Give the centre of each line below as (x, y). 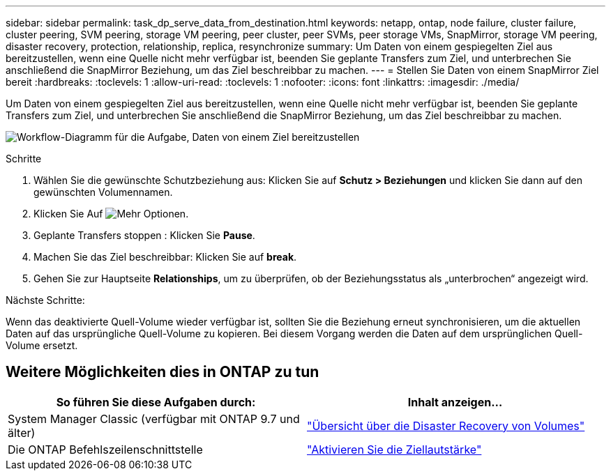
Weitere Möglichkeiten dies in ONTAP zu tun (163, 372)
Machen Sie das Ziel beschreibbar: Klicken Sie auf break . (165, 257)
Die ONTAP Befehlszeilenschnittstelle (105, 449)
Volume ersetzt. (42, 345)
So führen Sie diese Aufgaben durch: (156, 402)
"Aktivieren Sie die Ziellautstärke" (394, 449)
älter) (22, 432)
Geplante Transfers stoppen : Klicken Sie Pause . (144, 235)
